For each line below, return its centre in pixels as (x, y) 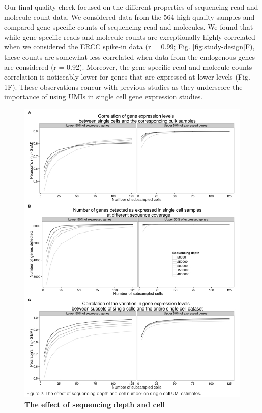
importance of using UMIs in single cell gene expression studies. (104, 97)
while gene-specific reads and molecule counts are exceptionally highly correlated (130, 36)
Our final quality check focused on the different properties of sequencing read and (131, 7)
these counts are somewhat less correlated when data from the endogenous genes (129, 56)
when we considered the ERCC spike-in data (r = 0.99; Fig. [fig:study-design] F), (129, 47)
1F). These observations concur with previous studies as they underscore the (123, 86)
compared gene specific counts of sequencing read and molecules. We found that (129, 27)
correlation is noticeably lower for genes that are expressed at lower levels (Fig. (127, 77)
